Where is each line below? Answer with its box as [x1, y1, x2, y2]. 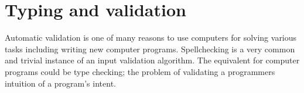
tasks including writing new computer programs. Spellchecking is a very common [5, 42, 295, 55]
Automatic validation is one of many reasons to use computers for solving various [5, 31, 297, 44]
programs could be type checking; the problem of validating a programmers [5, 65, 275, 77]
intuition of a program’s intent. [5, 77, 116, 89]
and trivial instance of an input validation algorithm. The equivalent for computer [5, 54, 300, 66]
